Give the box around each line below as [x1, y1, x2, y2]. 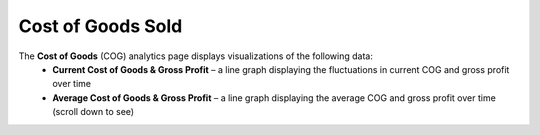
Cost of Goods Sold [18, 15, 183, 37]
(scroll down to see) [52, 106, 135, 118]
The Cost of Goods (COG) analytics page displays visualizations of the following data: [18, 50, 374, 62]
